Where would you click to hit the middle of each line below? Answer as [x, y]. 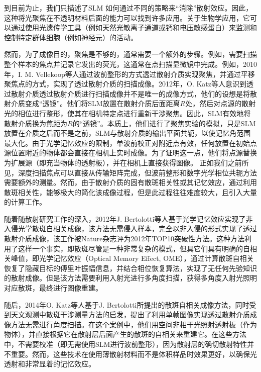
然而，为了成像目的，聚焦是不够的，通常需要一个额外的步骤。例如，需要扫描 [130, 54]
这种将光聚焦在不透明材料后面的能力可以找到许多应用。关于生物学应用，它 [127, 17]
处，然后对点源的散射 [221, 103]
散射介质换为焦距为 [36, 123]
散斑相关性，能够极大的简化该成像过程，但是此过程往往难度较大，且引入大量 [130, 192]
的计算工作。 [25, 202]
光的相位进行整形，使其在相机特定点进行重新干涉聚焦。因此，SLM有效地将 [127, 113]
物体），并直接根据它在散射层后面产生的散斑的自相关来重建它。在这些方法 [125, 334]
